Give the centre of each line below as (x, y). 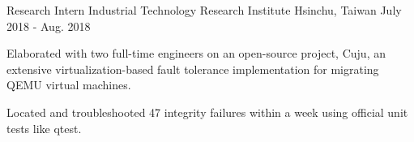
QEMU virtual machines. (69, 85)
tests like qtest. (44, 128)
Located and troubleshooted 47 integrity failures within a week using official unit (207, 112)
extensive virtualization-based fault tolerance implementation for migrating (193, 69)
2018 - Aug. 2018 (49, 26)
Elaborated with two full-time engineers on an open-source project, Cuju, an (196, 53)
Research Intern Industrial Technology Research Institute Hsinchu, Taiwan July (204, 10)
